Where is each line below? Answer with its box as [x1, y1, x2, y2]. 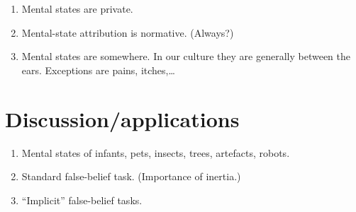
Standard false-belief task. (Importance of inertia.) [21, 169, 241, 184]
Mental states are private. [21, 1, 133, 16]
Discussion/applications [5, 104, 240, 133]
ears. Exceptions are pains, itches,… [21, 62, 175, 77]
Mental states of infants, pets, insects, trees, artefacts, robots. [21, 145, 290, 160]
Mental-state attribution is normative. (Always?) [21, 25, 234, 40]
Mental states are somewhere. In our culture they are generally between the [21, 49, 350, 64]
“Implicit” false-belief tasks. [21, 192, 143, 207]
